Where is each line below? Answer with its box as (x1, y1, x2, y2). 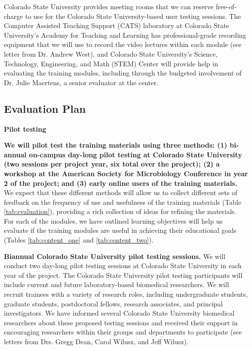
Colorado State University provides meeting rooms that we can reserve (4, 1, 214, 11)
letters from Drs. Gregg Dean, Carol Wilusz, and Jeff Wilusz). (4, 336, 189, 347)
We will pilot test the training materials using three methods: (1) (4, 140, 227, 150)
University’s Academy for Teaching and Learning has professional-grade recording (4, 30, 246, 40)
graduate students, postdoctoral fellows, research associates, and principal (4, 298, 223, 308)
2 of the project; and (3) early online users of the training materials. (4, 178, 237, 188)
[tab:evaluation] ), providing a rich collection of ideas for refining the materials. (4, 206, 236, 216)
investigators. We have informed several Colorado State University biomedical (4, 308, 235, 318)
